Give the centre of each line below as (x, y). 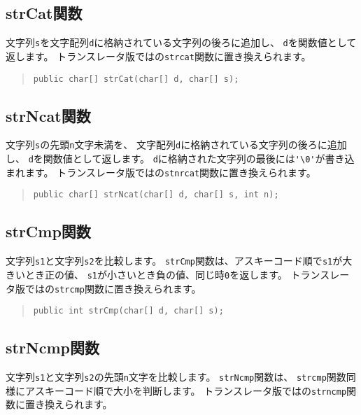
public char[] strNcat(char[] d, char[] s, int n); (156, 195)
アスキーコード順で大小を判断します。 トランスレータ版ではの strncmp (186, 390)
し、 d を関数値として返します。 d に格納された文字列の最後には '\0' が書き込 (180, 159)
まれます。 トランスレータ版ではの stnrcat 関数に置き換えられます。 (161, 172)
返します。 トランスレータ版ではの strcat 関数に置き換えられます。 (158, 56)
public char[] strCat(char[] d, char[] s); (136, 79)
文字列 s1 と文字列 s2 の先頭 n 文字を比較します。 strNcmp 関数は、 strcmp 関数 (176, 377)
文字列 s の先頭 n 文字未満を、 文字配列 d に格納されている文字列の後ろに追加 (176, 145)
